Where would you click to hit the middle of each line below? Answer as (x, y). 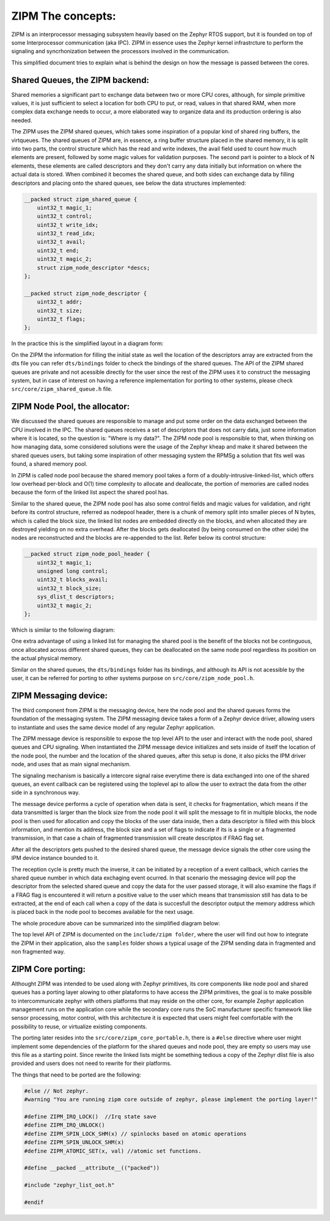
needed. (22, 120)
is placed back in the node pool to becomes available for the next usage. (103, 912)
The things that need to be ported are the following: (76, 1075)
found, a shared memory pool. (50, 464)
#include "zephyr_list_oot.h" (69, 1185)
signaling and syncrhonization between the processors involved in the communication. (120, 51)
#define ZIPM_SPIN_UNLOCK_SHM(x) (74, 1142)
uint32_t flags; (61, 319)
